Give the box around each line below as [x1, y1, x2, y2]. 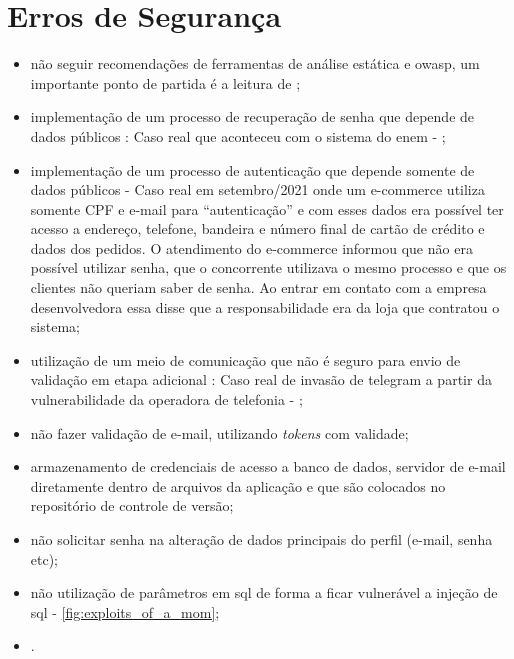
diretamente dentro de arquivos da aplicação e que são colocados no [30, 475, 446, 496]
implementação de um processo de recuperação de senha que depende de [30, 106, 475, 127]
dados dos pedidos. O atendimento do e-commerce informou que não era [30, 237, 473, 258]
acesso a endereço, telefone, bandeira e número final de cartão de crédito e [30, 218, 485, 239]
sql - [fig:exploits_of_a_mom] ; [30, 601, 220, 622]
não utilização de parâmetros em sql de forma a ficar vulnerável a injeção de [30, 582, 498, 603]
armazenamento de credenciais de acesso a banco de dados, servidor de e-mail [30, 456, 506, 477]
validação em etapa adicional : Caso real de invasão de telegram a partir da [30, 369, 492, 390]
